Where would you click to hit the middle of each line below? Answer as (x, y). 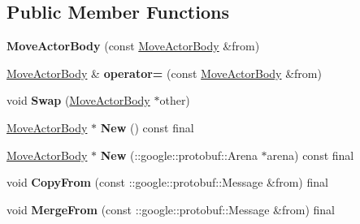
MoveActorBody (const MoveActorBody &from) (133, 46)
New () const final (147, 127)
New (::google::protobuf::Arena (179, 155)
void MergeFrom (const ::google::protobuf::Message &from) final (171, 209)
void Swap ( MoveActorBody (78, 100)
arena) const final (310, 155)
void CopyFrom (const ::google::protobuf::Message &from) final (167, 182)
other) (175, 100)
